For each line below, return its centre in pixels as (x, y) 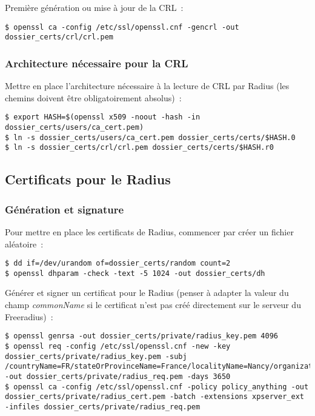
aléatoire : (24, 243)
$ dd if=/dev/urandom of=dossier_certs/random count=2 (118, 263)
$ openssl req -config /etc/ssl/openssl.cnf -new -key (118, 346)
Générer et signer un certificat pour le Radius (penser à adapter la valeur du (147, 293)
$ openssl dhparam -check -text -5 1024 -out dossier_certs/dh (135, 273)
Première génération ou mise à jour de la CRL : (94, 7)
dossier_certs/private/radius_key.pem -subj (96, 356)
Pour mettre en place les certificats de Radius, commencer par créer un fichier (149, 231)
